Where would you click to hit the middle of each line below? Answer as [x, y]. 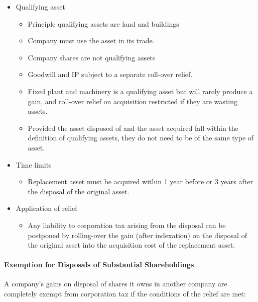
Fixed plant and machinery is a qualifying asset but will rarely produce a [140, 91]
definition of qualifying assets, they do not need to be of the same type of [141, 138]
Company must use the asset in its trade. [91, 41]
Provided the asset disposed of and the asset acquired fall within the [133, 128]
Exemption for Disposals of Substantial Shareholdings [99, 265]
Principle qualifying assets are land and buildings [103, 23]
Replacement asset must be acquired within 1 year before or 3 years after [140, 181]
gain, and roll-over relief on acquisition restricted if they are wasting [133, 101]
